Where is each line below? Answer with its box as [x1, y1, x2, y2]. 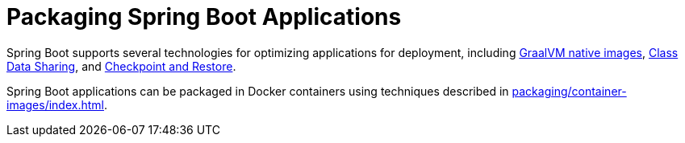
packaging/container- [512, 84, 627, 98]
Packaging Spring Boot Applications [6, 3, 402, 31]
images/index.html [6, 97, 104, 112]
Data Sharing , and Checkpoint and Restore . [6, 59, 236, 73]
